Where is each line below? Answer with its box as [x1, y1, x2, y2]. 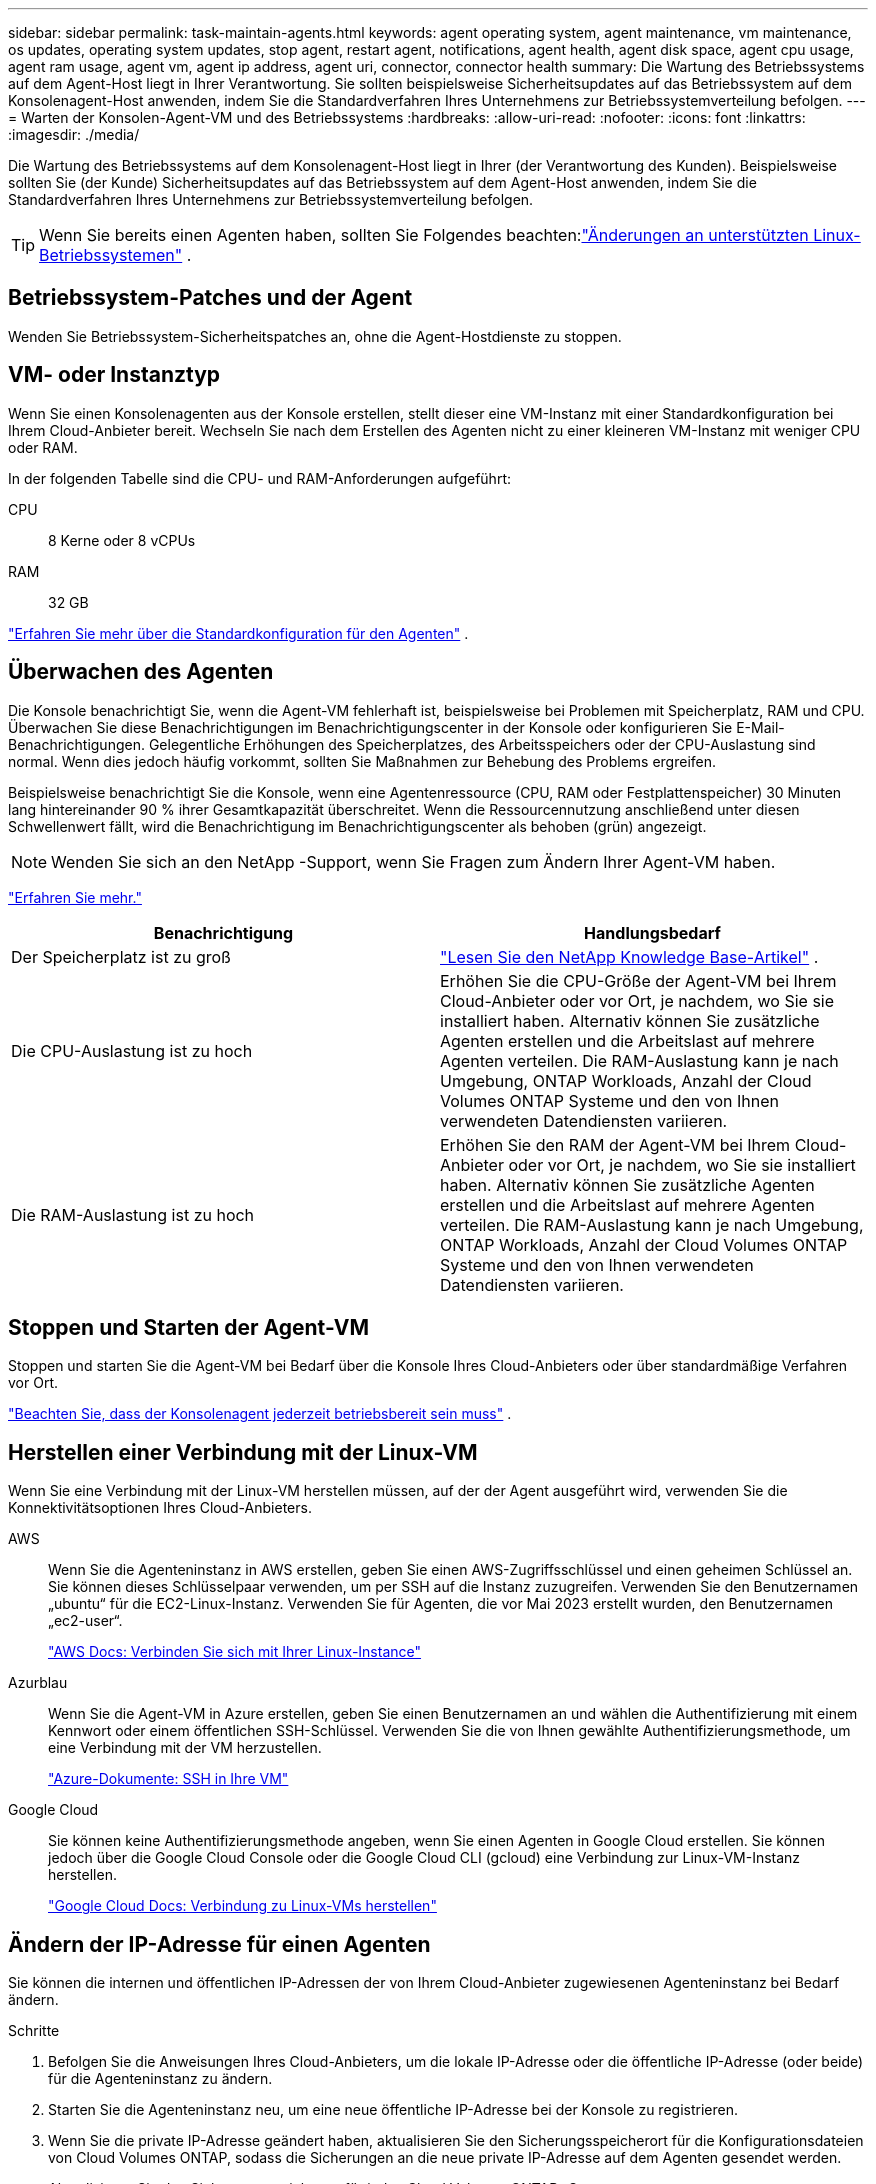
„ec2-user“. [48, 1612, 123, 1630]
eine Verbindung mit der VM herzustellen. [48, 1739, 322, 1757]
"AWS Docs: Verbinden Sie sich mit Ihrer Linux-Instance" [48, 1643, 422, 1661]
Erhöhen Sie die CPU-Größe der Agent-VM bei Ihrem [440, 970, 837, 991]
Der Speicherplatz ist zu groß [11, 946, 231, 967]
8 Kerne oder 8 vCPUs [48, 531, 196, 549]
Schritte [8, 2022, 60, 2040]
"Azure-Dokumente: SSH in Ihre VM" [48, 1770, 289, 1788]
